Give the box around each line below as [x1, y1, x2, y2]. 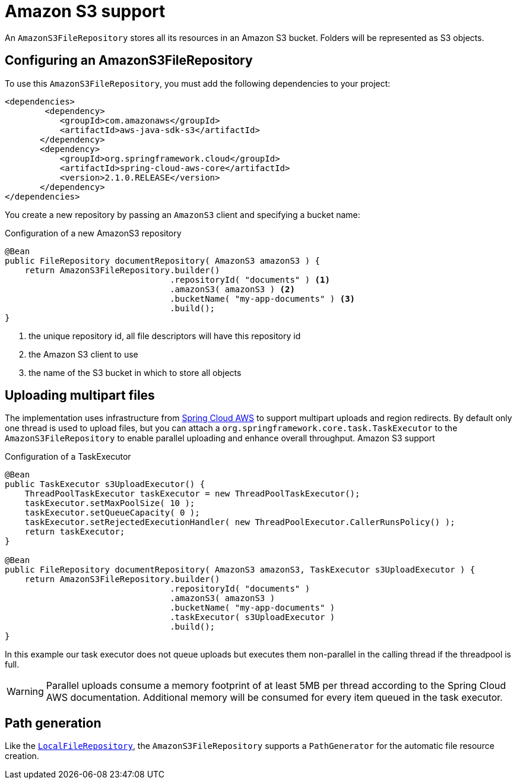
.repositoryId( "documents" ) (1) [170, 274, 330, 284]
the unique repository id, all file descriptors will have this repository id [28, 330, 301, 341]
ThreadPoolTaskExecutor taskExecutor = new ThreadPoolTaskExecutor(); [24, 489, 360, 499]
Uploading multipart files [5, 388, 155, 403]
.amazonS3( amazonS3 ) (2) [170, 284, 295, 294]
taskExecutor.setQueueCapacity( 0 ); [24, 508, 200, 518]
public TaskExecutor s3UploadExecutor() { [5, 479, 205, 489]
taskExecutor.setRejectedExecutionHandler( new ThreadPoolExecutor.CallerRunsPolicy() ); [24, 517, 455, 527]
